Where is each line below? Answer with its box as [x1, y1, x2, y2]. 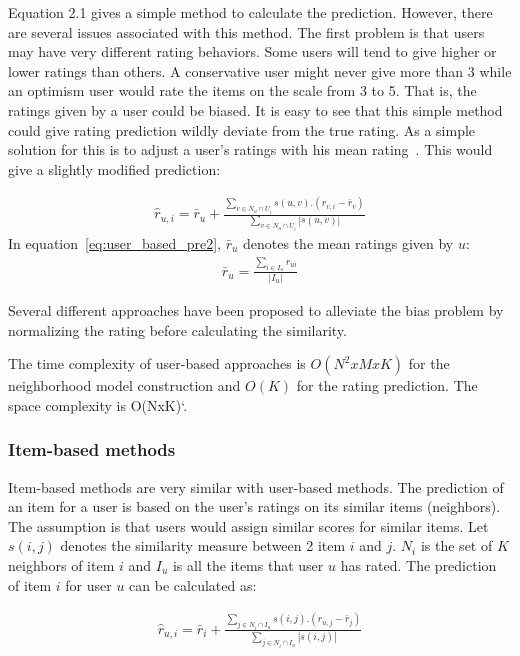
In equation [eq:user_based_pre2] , [8, 233, 221, 254]
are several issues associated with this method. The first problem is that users [8, 21, 485, 42]
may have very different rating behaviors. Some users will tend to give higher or [8, 41, 497, 62]
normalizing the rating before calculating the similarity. [8, 319, 347, 340]
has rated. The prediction [340, 554, 497, 575]
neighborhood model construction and [8, 375, 241, 396]
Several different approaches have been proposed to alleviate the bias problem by [8, 299, 504, 320]
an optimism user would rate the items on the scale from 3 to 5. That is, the [8, 80, 477, 101]
